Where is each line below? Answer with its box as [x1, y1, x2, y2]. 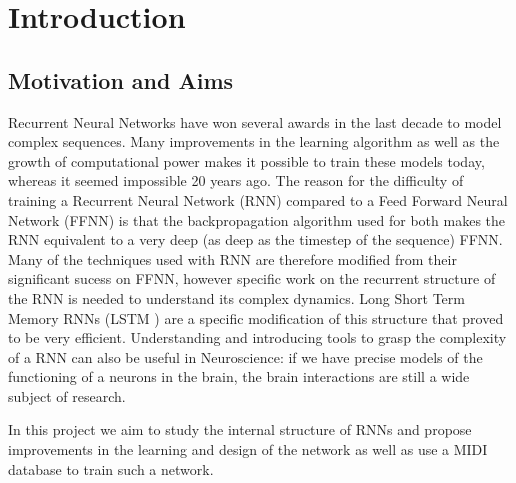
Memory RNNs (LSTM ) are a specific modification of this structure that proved [8, 307, 504, 328]
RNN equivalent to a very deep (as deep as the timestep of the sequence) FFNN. [8, 229, 503, 250]
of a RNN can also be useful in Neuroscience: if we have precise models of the [8, 346, 483, 367]
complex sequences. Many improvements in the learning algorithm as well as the [8, 131, 500, 152]
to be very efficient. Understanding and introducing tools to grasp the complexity [8, 327, 507, 348]
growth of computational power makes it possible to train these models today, [8, 150, 485, 171]
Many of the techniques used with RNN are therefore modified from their [8, 248, 457, 269]
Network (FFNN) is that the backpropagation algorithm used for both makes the [8, 209, 506, 230]
